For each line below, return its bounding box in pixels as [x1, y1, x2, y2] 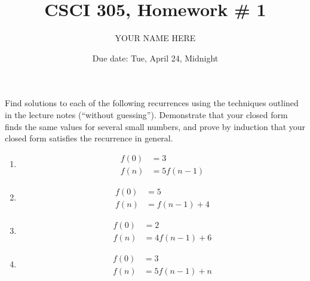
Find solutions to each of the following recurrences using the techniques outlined [5, 97, 299, 109]
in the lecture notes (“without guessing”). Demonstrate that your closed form [5, 108, 288, 121]
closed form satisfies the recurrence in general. [5, 132, 173, 144]
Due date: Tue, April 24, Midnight [92, 51, 219, 64]
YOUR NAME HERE [115, 32, 196, 44]
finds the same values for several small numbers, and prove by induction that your [5, 120, 306, 132]
